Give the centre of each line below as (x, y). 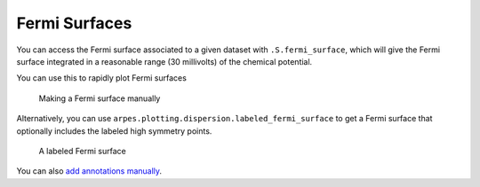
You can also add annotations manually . (89, 171)
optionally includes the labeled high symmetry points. (114, 131)
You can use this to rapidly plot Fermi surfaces (101, 78)
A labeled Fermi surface (82, 151)
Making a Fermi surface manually (100, 98)
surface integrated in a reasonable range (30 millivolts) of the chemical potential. (164, 61)
